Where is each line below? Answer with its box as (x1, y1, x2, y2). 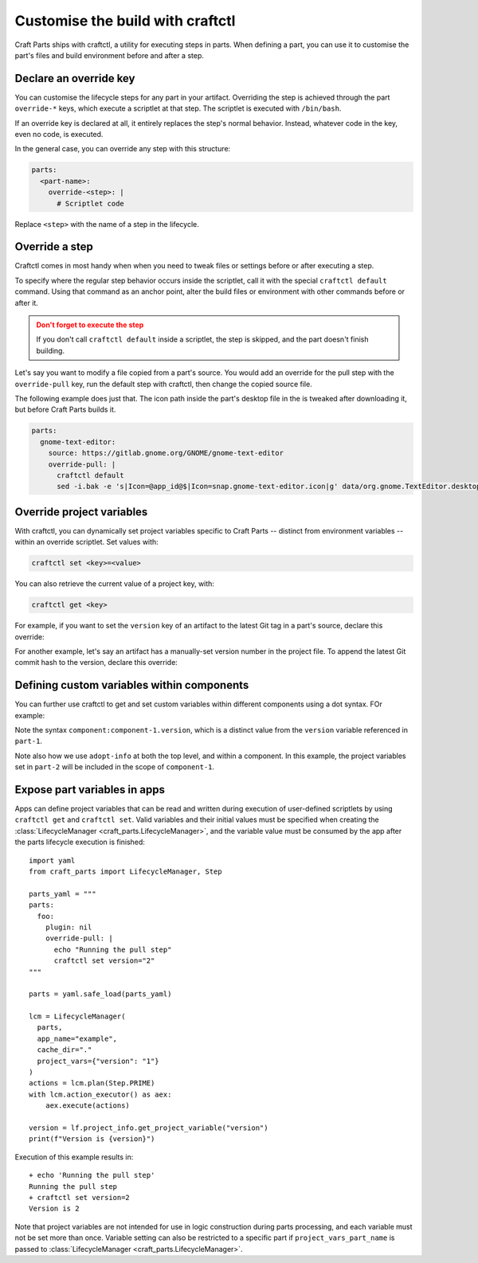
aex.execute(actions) (45, 1101, 131, 1110)
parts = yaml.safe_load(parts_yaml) (29, 990, 172, 999)
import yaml (29, 856, 76, 865)
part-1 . (14, 737, 43, 746)
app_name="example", (37, 1034, 118, 1043)
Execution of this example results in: (14, 1152, 134, 1162)
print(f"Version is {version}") (29, 1135, 155, 1144)
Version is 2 (29, 1204, 80, 1214)
